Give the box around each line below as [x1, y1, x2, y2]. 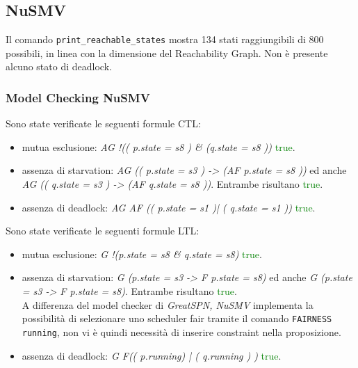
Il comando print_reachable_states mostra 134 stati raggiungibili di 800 [6, 32, 324, 47]
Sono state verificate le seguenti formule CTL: [6, 116, 201, 131]
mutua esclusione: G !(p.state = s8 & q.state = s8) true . [22, 246, 262, 261]
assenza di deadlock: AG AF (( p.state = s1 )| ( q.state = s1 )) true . [22, 200, 316, 214]
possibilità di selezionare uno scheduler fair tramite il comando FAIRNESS [22, 311, 332, 326]
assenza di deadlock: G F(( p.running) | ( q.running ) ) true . [22, 348, 282, 362]
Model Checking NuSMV [6, 88, 150, 106]
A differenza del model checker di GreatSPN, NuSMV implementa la [22, 297, 314, 312]
